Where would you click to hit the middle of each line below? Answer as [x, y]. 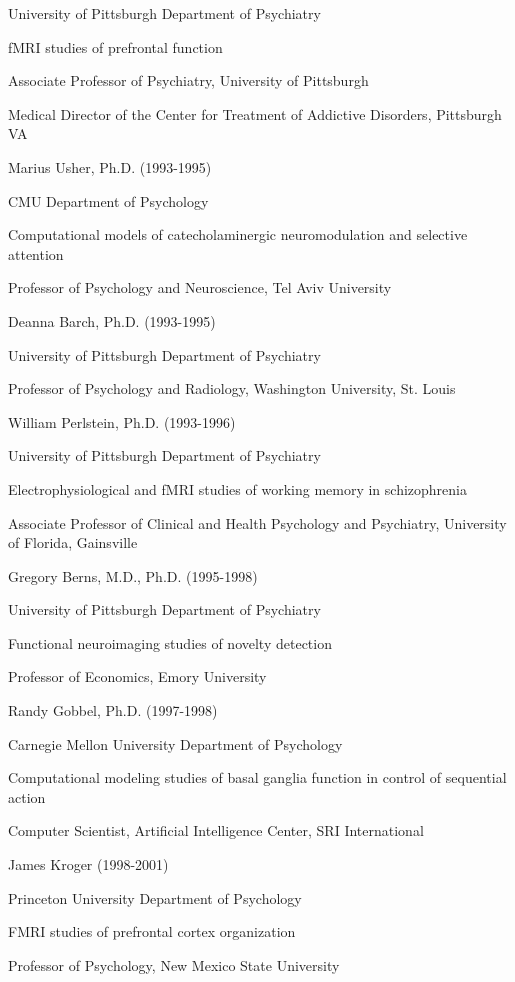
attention [36, 253]
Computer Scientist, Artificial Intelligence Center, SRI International [216, 830]
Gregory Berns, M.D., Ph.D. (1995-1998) [133, 575]
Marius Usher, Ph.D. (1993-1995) [110, 166]
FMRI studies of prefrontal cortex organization [152, 931]
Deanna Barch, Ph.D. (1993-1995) [112, 320]
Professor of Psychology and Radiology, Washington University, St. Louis [232, 388]
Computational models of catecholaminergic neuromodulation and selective [238, 234]
